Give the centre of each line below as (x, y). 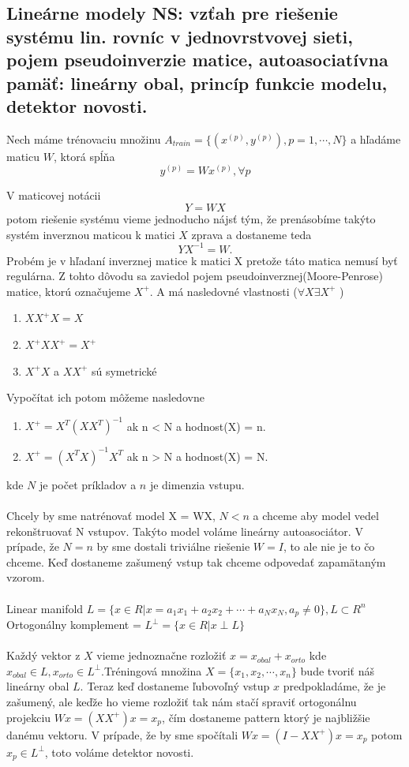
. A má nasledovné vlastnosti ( (223, 291)
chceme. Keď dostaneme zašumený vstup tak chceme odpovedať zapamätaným (196, 561)
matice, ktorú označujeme (69, 291)
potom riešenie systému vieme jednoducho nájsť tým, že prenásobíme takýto (191, 218)
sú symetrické (124, 370)
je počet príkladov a (88, 484)
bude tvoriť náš (338, 670)
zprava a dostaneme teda (251, 234)
